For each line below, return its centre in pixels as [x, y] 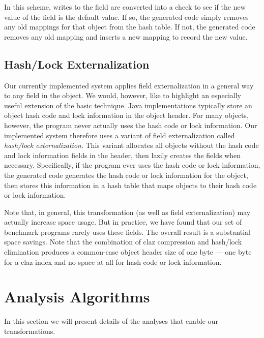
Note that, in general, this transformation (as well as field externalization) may [127, 212]
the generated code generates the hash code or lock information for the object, [126, 175]
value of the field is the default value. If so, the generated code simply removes [126, 17]
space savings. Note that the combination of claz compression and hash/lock [123, 242]
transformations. [30, 331]
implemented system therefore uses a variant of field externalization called [120, 135]
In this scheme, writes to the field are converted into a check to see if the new [125, 7]
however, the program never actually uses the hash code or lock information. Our [131, 125]
